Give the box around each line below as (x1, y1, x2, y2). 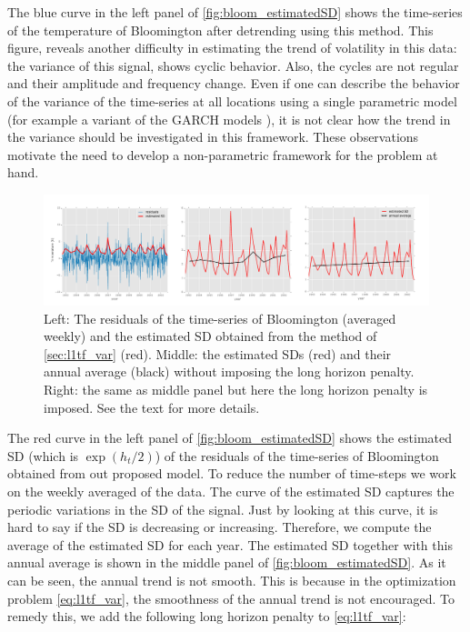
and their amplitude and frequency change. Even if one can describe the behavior (7, 74, 460, 93)
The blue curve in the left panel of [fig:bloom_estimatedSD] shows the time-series (7, 3, 463, 21)
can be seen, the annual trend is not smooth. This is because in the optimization (7, 570, 456, 589)
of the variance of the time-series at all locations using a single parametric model (7, 91, 457, 110)
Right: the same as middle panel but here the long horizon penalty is (44, 380, 428, 399)
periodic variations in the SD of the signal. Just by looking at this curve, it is (7, 499, 438, 518)
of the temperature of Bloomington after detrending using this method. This (7, 20, 434, 39)
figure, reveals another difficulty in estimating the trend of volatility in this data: (7, 38, 457, 57)
